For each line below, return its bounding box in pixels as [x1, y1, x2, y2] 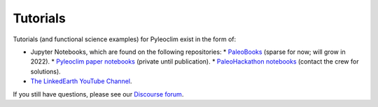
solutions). [30, 67, 61, 76]
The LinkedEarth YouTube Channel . [30, 77, 132, 85]
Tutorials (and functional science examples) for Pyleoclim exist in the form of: [13, 35, 237, 43]
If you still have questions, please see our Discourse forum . [13, 90, 184, 98]
